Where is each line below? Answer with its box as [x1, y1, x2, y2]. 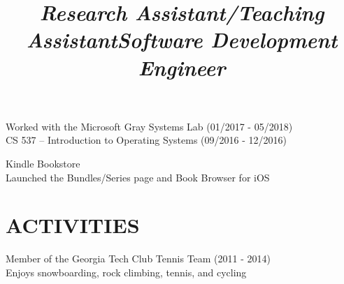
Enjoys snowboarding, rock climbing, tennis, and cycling [6, 264, 247, 279]
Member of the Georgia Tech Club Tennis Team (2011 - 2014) [6, 251, 271, 266]
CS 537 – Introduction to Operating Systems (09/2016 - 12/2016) [6, 133, 287, 147]
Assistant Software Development [26, 25, 338, 54]
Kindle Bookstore [6, 156, 80, 170]
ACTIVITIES [6, 211, 140, 239]
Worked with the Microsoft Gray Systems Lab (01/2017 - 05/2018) [6, 119, 293, 133]
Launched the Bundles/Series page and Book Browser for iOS [6, 170, 270, 184]
